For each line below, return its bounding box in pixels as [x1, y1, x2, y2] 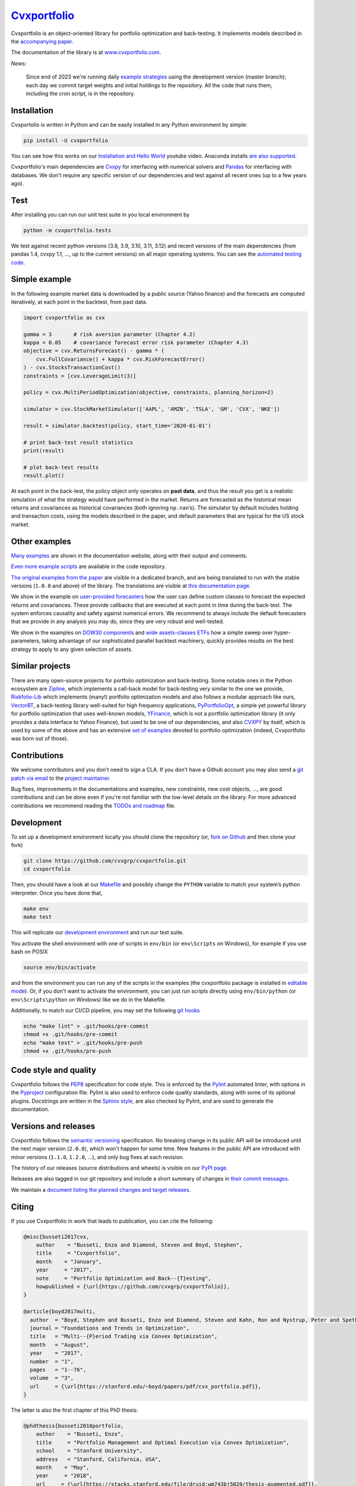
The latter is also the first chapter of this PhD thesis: [11, 1406, 138, 1414]
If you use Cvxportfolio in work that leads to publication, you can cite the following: [11, 1217, 214, 1224]
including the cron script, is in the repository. [26, 90, 135, 97]
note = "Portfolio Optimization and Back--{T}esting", [36, 1275, 212, 1282]
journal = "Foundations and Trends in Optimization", [30, 1324, 190, 1331]
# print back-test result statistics [23, 439, 133, 446]
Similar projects [11, 661, 71, 671]
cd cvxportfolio [23, 865, 71, 873]
